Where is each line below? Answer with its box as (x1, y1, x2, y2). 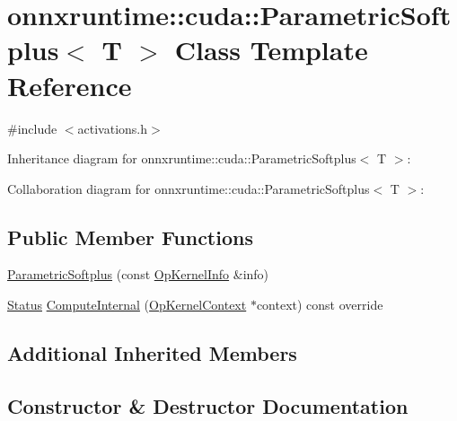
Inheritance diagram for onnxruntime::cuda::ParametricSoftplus (7, 149, 356, 168)
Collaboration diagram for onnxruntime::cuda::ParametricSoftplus (7, 179, 370, 197)
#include (7, 118, 57, 137)
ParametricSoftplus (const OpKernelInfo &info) (7, 265, 269, 284)
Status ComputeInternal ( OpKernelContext (7, 295, 247, 314)
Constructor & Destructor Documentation (7, 391, 409, 419)
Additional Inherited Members (7, 339, 297, 367)
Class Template (174, 31, 368, 68)
